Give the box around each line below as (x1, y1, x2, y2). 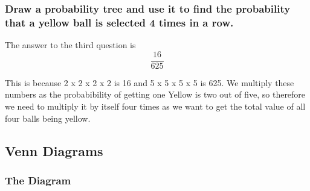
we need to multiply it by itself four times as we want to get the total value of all (5, 99, 306, 112)
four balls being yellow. (5, 111, 91, 124)
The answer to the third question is (5, 39, 136, 51)
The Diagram (5, 172, 71, 187)
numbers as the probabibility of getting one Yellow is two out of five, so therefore (5, 88, 306, 101)
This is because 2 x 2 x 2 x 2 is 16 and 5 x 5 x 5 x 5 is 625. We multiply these (5, 76, 294, 89)
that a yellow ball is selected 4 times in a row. (5, 14, 234, 30)
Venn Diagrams (5, 141, 103, 160)
